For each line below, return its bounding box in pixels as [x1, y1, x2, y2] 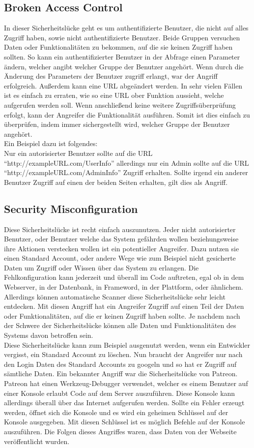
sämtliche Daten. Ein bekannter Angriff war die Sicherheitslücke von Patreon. [4, 368, 238, 379]
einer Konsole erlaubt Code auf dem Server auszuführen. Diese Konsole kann [4, 388, 235, 398]
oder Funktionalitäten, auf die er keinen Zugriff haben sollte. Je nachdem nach [4, 310, 240, 321]
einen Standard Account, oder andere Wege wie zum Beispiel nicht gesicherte [4, 253, 236, 263]
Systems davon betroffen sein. [4, 330, 93, 340]
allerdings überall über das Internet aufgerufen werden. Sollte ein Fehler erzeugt [4, 397, 245, 408]
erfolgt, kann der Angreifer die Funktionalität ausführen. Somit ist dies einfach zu [4, 109, 250, 119]
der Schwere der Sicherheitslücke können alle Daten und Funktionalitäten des [4, 320, 236, 330]
